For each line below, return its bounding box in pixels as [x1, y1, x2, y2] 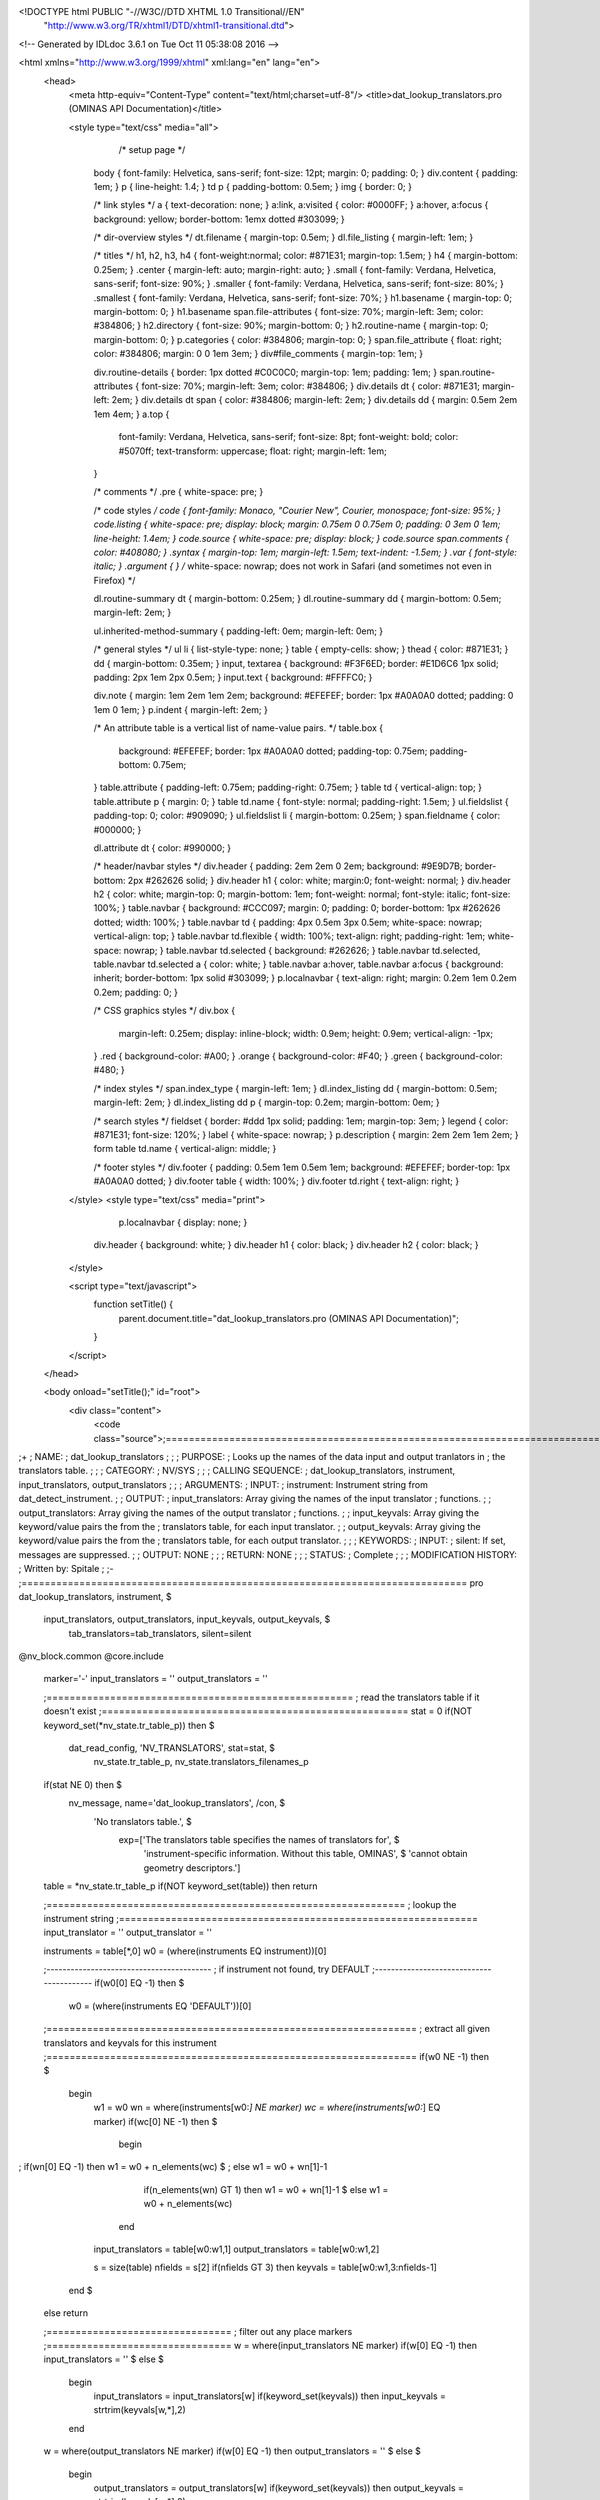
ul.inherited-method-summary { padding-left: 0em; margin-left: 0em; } [93, 625, 384, 637]
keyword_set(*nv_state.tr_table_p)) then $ [43, 1719, 215, 1731]
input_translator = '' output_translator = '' [43, 1926, 213, 1939]
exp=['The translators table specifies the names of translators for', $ [118, 1833, 400, 1845]
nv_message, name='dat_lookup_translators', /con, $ [68, 1797, 286, 1809]
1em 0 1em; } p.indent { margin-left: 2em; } [93, 703, 269, 715]
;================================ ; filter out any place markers [43, 2325, 353, 2337]
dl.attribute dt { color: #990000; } [93, 841, 232, 854]
